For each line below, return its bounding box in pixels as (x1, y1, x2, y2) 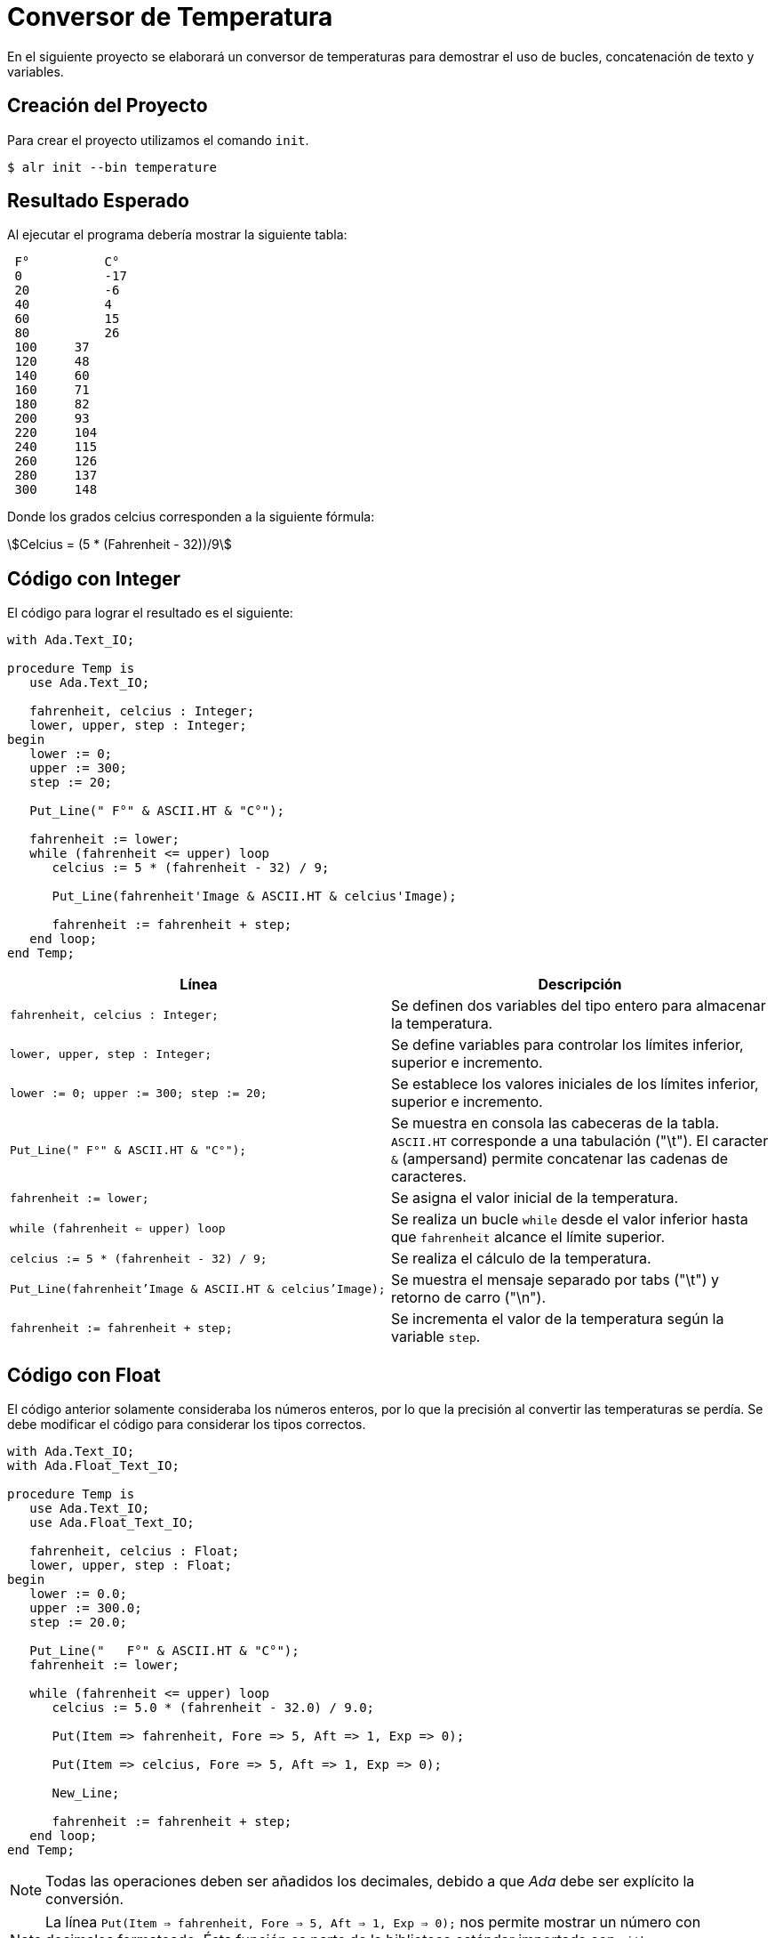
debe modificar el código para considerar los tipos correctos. (7, 1417, 366, 1433)
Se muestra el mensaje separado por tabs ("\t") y (391, 1271, 720, 1289)
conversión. (45, 1890, 124, 1909)
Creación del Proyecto (7, 94, 208, 117)
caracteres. (391, 1167, 467, 1186)
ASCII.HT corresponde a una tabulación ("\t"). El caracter (391, 1132, 769, 1151)
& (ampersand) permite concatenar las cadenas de (391, 1150, 729, 1168)
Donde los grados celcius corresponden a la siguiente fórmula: (7, 509, 375, 525)
